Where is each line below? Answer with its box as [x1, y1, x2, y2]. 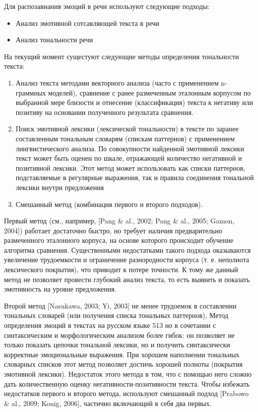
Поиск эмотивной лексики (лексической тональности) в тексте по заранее [15, 123, 239, 134]
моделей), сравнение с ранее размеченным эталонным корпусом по [48, 87, 251, 98]
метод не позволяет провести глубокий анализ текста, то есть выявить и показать [4, 274, 250, 284]
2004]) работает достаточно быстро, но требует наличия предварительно [4, 225, 222, 235]
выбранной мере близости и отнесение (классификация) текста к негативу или [15, 97, 253, 107]
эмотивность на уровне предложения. [4, 284, 117, 294]
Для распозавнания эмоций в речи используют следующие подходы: [4, 1, 210, 11]
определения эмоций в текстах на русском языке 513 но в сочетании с [4, 320, 216, 330]
